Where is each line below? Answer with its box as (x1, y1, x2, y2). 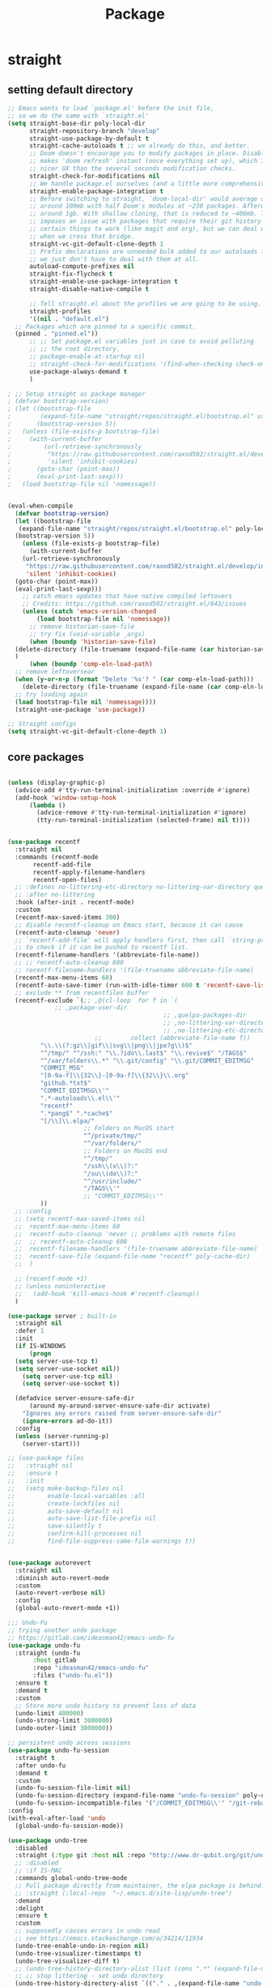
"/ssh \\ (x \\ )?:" (83, 1162, 138, 1170)
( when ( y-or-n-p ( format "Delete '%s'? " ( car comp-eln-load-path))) (15, 675, 254, 683)
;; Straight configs (7, 720, 78, 728)
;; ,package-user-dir (54, 1004, 128, 1012)
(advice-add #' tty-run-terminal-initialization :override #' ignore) (15, 786, 251, 794)
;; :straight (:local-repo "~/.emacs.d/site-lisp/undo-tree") (15, 1889, 232, 1897)
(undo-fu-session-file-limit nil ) (15, 1784, 131, 1792)
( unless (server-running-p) (15, 1432, 110, 1440)
